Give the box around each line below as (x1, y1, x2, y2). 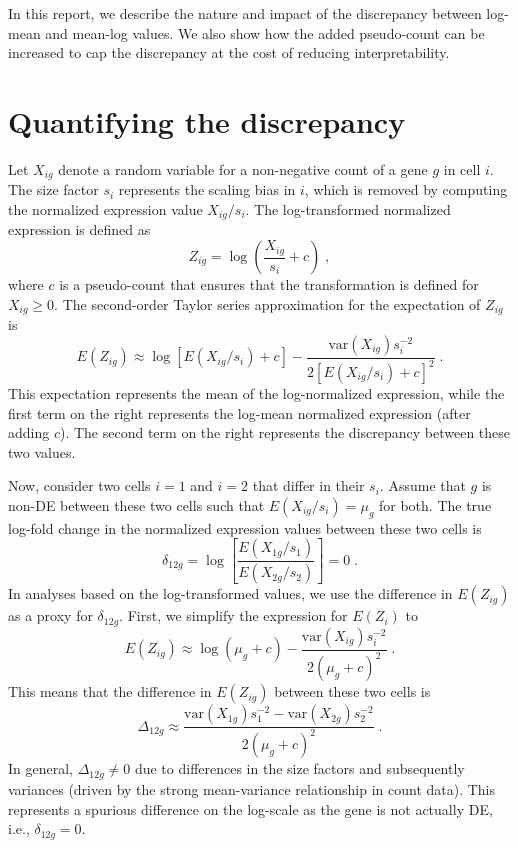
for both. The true (379, 494, 492, 515)
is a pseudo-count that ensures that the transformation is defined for (59, 274, 479, 294)
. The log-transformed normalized (245, 198, 451, 219)
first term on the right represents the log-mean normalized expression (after (8, 402, 471, 423)
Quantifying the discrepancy (8, 100, 406, 141)
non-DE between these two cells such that (8, 494, 265, 515)
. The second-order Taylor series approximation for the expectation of (54, 293, 481, 314)
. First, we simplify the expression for (119, 605, 348, 626)
